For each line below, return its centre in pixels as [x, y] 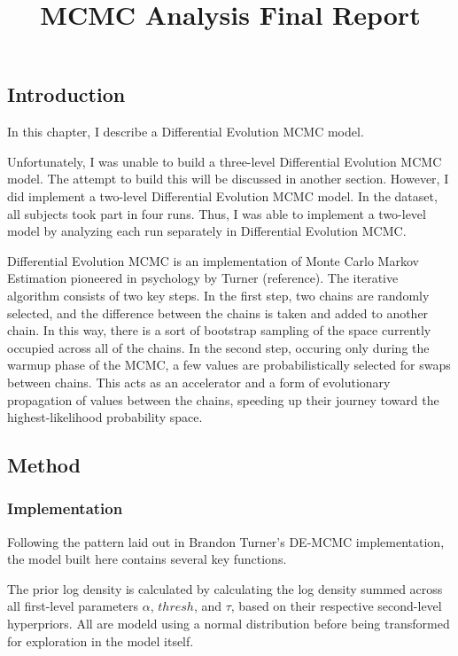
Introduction [66, 94]
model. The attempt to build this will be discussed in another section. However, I [228, 179]
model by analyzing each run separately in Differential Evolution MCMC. [207, 231]
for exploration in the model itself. [101, 640]
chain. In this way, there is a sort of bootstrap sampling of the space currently [219, 330]
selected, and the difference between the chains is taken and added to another [218, 312]
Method [44, 465]
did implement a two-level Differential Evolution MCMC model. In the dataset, [222, 195]
